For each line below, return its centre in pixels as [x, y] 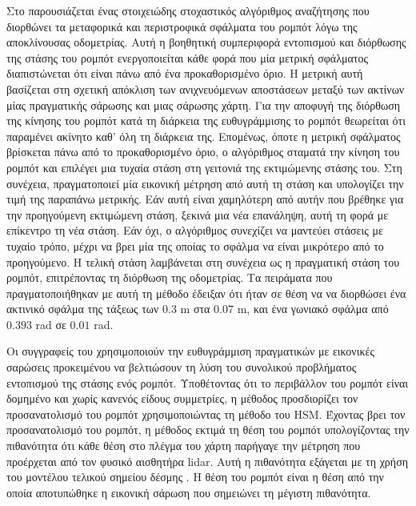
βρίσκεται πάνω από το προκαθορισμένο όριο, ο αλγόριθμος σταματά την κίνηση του [203, 152]
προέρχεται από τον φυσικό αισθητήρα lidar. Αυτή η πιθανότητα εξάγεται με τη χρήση [208, 461]
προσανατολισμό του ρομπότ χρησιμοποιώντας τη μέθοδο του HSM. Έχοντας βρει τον [206, 414]
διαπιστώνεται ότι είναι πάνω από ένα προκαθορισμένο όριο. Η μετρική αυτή [185, 73]
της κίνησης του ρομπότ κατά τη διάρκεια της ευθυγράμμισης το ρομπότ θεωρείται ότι [206, 120]
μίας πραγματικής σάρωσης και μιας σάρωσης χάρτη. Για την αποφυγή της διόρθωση [204, 104]
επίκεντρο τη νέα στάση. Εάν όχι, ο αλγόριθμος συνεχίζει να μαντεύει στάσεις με [195, 230]
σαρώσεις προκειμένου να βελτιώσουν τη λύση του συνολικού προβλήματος [182, 367]
